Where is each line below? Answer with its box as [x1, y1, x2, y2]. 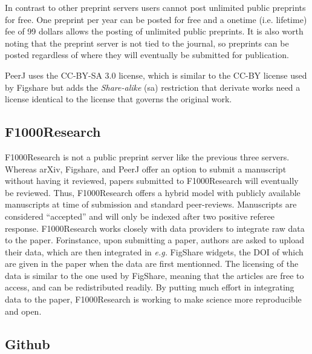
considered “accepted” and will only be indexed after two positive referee [5, 209, 275, 222]
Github [5, 334, 50, 353]
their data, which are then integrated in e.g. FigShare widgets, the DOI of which [5, 245, 304, 258]
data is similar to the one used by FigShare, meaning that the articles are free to [5, 269, 304, 281]
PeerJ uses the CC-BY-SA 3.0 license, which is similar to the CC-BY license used [5, 68, 307, 81]
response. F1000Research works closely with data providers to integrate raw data [5, 221, 305, 234]
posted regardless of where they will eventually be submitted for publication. [5, 48, 289, 61]
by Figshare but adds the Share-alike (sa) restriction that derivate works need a [5, 80, 301, 93]
